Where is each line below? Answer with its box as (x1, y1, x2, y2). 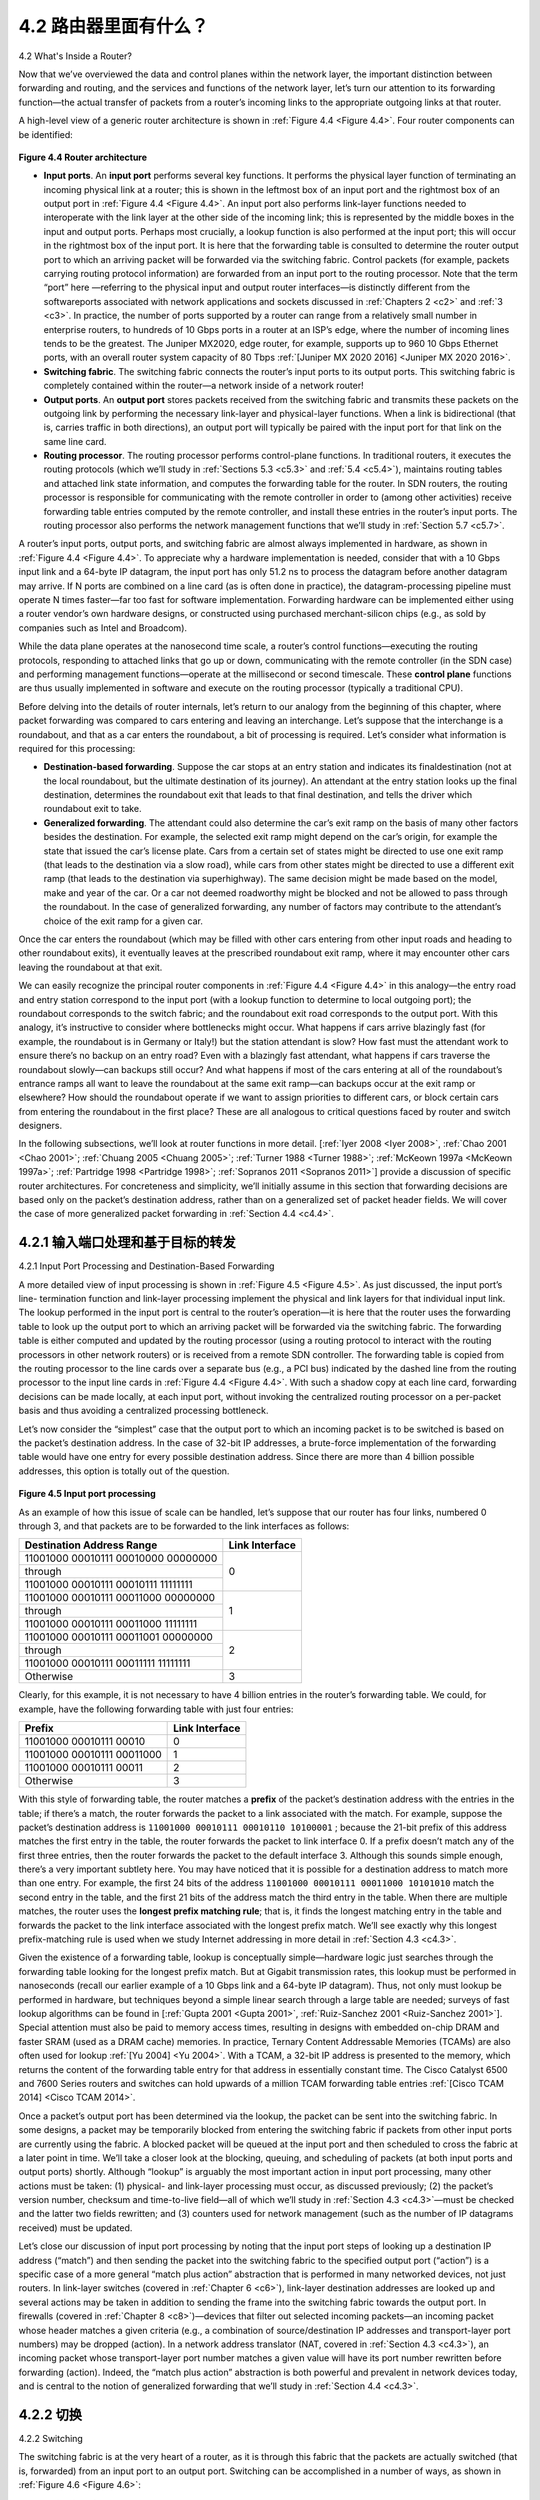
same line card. (43, 435, 107, 447)
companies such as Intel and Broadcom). (18, 621, 188, 634)
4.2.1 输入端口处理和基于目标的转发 (18, 1234, 236, 1251)
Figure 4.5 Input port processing (18, 1488, 157, 1500)
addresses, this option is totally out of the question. (18, 1465, 230, 1477)
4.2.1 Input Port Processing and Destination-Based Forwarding (18, 1260, 275, 1272)
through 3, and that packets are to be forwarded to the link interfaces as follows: (18, 1520, 350, 1532)
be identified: (18, 128, 74, 140)
